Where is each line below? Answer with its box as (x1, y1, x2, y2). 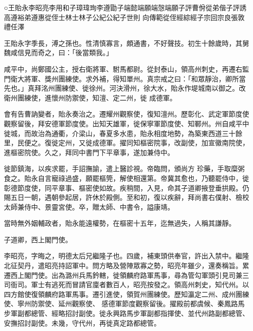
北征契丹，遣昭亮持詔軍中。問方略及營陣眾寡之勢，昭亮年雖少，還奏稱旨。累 (4, 260, 249, 271)
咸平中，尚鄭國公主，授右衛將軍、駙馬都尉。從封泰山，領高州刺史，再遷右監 (4, 63, 249, 74)
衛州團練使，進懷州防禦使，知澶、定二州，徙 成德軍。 (4, 92, 177, 102)
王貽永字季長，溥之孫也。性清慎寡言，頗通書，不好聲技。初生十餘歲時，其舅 (4, 38, 249, 48)
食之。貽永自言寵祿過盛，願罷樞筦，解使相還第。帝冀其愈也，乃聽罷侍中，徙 (4, 173, 249, 183)
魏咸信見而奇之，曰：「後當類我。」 (4, 47, 113, 58)
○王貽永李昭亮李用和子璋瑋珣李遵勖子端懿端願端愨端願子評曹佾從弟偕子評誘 (4, 2, 247, 12)
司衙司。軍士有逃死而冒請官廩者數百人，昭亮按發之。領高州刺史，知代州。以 (4, 279, 249, 290)
